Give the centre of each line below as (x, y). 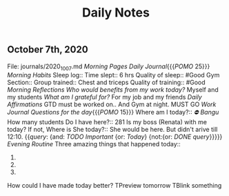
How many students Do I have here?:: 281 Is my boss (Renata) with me (107, 122)
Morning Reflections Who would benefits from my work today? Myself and (113, 90)
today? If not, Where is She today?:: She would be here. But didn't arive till (112, 130)
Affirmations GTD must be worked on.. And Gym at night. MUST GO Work (112, 104)
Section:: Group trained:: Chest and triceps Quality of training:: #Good (106, 82)
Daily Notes (116, 13)
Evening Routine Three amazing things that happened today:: (94, 144)
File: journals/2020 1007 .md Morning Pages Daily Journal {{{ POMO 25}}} (109, 67)
